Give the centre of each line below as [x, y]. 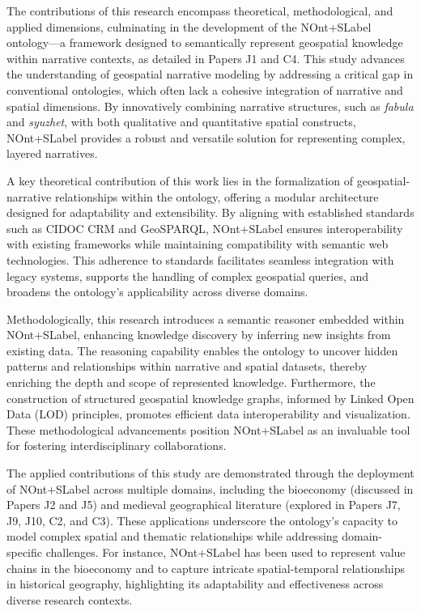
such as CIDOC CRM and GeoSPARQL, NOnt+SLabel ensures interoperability [205, 228]
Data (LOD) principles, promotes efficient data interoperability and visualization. [208, 414]
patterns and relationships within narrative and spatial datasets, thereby [187, 366]
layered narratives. [52, 153]
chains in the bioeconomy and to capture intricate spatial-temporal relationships [206, 568]
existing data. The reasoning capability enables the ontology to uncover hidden [202, 350]
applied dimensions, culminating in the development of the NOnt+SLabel [189, 26]
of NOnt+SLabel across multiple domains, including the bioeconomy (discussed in [210, 488]
